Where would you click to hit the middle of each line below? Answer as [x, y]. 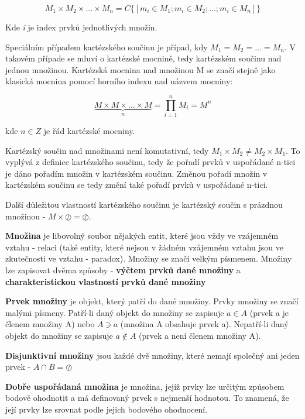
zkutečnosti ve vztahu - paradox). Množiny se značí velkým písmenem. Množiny [149, 258]
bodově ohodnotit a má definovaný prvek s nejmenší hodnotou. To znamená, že [147, 398]
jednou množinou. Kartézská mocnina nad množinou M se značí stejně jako [140, 69]
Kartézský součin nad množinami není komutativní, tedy [107, 150]
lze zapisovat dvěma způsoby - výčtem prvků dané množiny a [123, 270]
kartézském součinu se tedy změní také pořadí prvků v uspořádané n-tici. [137, 185]
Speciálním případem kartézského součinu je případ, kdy [107, 47]
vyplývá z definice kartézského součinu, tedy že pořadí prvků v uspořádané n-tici [150, 162]
